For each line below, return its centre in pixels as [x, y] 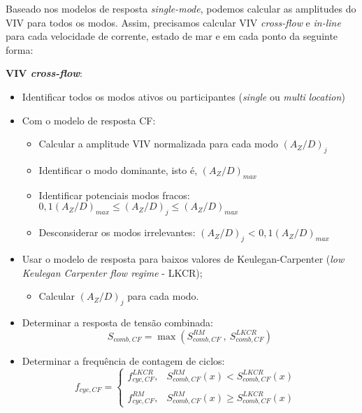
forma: [20, 49]
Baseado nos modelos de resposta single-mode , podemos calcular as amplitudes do [181, 8]
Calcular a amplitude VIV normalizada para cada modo [158, 144]
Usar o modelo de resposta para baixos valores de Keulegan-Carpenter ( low [183, 258]
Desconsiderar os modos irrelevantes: [117, 232]
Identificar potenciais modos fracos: [114, 195]
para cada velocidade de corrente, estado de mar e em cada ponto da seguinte [172, 36]
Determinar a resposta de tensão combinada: [117, 322]
